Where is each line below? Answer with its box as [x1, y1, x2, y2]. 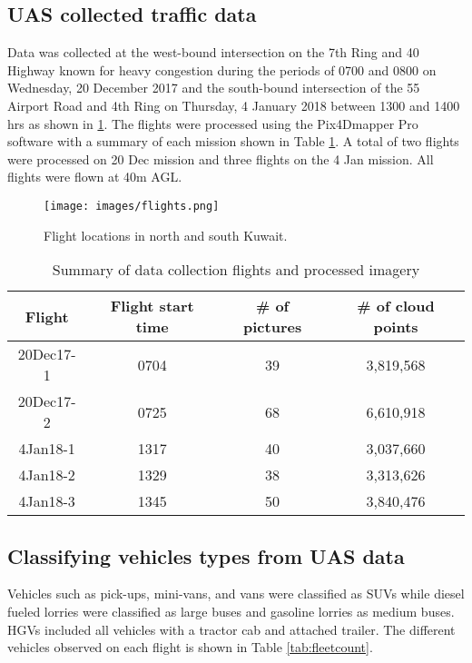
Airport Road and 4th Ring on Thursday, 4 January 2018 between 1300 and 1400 [7, 95, 460, 114]
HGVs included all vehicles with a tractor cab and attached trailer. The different [7, 619, 456, 638]
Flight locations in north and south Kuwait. [44, 225, 288, 244]
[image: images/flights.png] [44, 199, 220, 213]
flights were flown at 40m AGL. [7, 167, 182, 186]
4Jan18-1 [18, 438, 75, 460]
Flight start [110, 295, 194, 317]
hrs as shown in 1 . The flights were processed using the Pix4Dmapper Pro [7, 114, 418, 133]
